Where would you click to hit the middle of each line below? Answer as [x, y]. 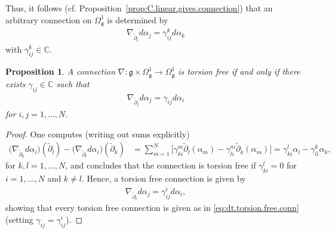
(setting [19, 219]
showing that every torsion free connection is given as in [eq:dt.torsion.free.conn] [152, 208]
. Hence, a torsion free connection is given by [164, 178]
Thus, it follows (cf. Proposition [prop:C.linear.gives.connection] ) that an [139, 8]
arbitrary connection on [49, 19]
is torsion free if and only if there [239, 71]
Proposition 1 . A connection [60, 71]
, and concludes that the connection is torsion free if [161, 165]
